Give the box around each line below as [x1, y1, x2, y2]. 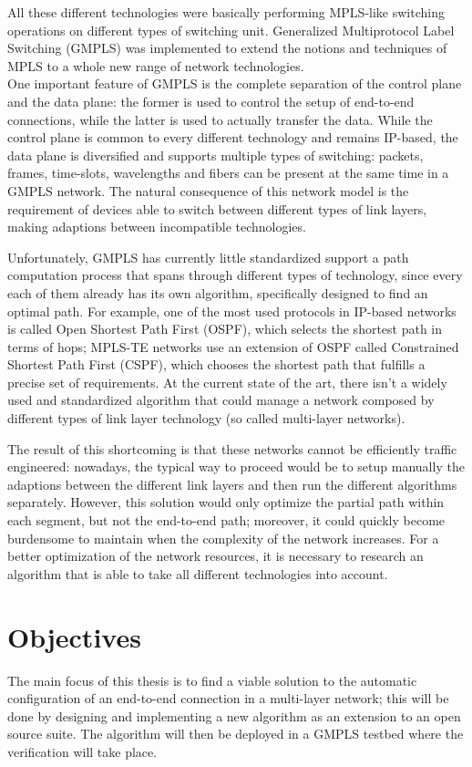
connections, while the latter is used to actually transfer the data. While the [7, 109, 433, 129]
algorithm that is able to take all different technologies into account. [7, 564, 388, 583]
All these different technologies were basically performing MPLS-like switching [7, 3, 445, 21]
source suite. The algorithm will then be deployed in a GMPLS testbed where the [7, 724, 464, 743]
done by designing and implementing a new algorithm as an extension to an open [7, 706, 461, 725]
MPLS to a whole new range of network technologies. [7, 56, 304, 75]
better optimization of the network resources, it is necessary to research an [7, 546, 424, 565]
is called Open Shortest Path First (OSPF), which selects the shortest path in [7, 319, 443, 338]
